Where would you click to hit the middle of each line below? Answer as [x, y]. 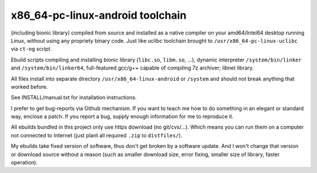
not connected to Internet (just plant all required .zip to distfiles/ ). [97, 135]
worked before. [29, 86]
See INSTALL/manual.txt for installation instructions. [74, 98]
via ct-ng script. [31, 49]
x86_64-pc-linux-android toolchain [99, 15]
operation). [24, 162]
